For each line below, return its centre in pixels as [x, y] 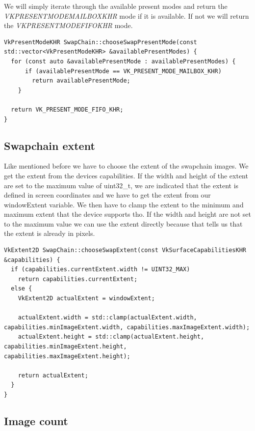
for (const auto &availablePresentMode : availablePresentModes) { [123, 61]
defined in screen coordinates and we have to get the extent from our [107, 195]
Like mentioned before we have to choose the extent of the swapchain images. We [126, 166]
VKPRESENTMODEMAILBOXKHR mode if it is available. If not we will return [127, 15]
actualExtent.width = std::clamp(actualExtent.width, [107, 318]
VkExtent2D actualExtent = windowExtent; [86, 299]
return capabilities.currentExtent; [78, 279]
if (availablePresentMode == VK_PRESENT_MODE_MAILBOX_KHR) [123, 71]
